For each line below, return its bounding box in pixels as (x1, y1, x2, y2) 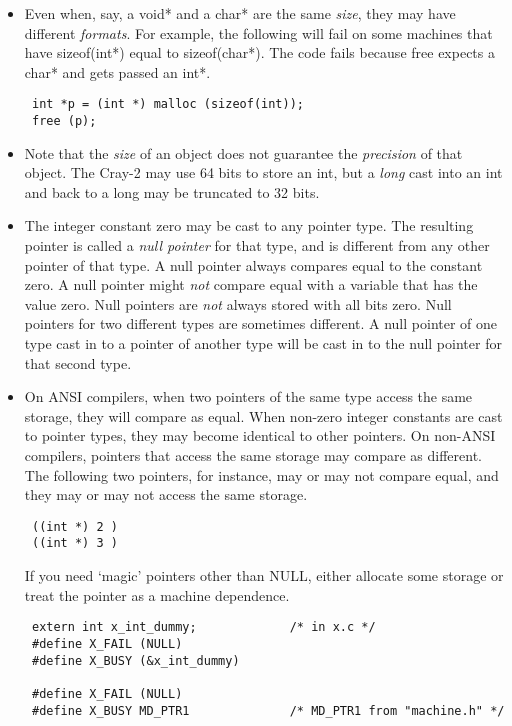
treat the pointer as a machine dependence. (24, 584, 290, 605)
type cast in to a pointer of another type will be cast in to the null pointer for (24, 333, 502, 354)
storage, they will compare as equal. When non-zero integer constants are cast (24, 405, 503, 426)
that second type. (24, 352, 132, 373)
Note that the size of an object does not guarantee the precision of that (24, 142, 463, 163)
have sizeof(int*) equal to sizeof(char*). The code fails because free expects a (24, 42, 495, 63)
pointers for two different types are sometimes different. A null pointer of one (24, 313, 498, 334)
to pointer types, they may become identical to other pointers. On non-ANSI (24, 425, 496, 446)
